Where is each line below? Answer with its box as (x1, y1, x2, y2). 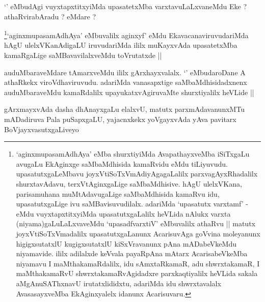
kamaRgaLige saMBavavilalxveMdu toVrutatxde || (4, 50, 162, 61)
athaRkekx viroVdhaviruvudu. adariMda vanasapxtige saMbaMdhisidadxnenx (4, 77, 247, 87)
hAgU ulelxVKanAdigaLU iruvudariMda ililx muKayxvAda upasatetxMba (4, 40, 237, 50)
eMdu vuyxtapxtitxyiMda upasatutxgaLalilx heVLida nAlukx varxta (16, 208, 231, 219)
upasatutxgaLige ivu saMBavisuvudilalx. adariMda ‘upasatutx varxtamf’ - (16, 198, 248, 209)
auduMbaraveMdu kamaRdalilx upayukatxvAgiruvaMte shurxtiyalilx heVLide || (4, 86, 254, 97)
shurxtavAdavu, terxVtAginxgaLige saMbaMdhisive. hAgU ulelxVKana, (16, 178, 242, 189)
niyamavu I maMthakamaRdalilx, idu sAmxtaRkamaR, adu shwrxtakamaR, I (16, 258, 260, 268)
